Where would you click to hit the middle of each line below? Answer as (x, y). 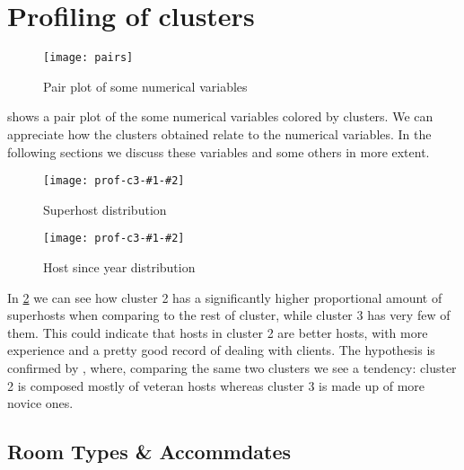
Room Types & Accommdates (149, 452)
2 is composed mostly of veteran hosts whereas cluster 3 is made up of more (216, 385)
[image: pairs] (88, 58)
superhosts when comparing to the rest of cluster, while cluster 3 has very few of (229, 315)
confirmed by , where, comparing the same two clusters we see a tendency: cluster (232, 368)
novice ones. (40, 403)
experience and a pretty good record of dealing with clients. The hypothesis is (221, 350)
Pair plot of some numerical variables (145, 86)
